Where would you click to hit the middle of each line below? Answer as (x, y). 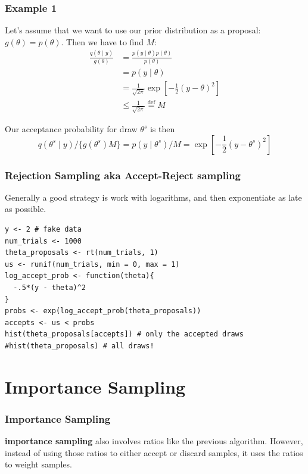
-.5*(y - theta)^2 (50, 288)
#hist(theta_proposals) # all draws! (80, 346)
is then (162, 129)
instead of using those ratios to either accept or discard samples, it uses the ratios (154, 452)
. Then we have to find (102, 41)
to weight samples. (38, 464)
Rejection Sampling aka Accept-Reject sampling (123, 175)
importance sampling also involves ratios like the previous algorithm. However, (154, 441)
